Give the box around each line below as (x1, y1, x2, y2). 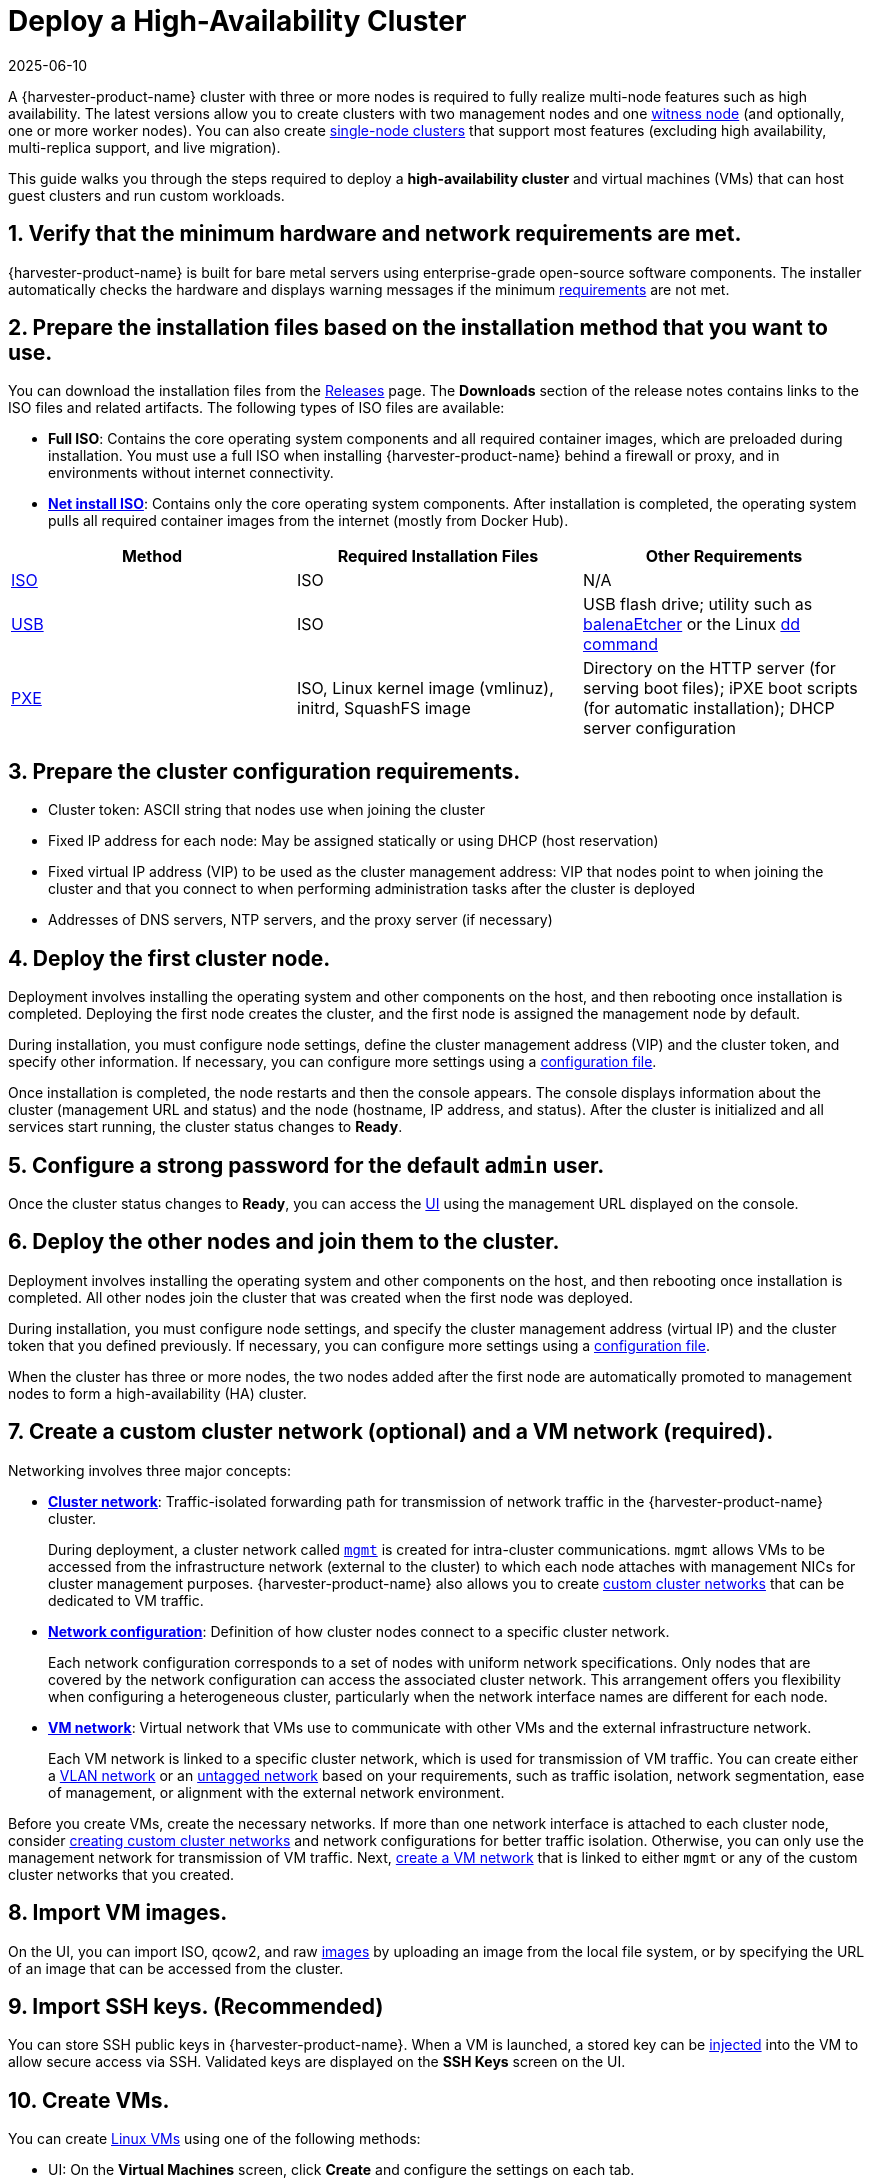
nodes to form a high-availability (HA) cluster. (8, 1384, 307, 1402)
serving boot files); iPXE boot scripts (582, 678, 858, 699)
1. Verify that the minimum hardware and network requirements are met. (8, 221, 742, 247)
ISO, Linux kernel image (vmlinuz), (296, 678, 554, 699)
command (582, 634, 658, 655)
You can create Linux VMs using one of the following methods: (8, 2130, 421, 2148)
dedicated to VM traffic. (48, 1591, 204, 1609)
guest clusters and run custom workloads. (8, 186, 285, 204)
